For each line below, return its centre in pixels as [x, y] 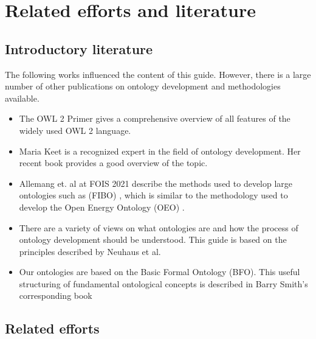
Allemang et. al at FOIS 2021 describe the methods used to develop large [156, 183]
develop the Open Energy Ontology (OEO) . [102, 207]
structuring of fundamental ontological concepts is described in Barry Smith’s [163, 283]
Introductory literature [79, 48]
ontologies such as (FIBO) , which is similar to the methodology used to [153, 195]
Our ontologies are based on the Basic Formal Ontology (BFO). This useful [160, 272]
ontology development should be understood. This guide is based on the [153, 239]
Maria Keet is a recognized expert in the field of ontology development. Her [160, 151]
